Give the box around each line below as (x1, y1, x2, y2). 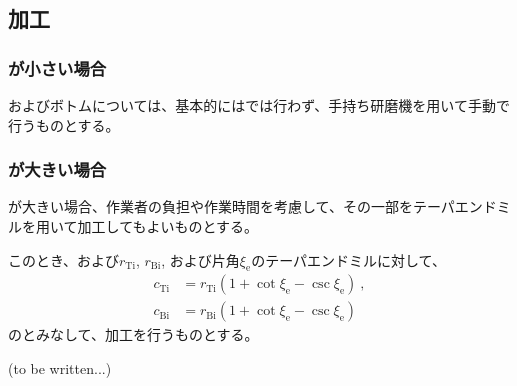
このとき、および (8, 249, 120, 270)
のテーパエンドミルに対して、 (251, 249, 446, 270)
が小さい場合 (8, 55, 107, 80)
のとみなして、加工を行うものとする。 (8, 324, 259, 345)
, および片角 (161, 249, 240, 270)
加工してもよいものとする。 (77, 216, 259, 236)
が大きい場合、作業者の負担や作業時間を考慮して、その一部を (8, 196, 413, 217)
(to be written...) (8, 358, 112, 379)
